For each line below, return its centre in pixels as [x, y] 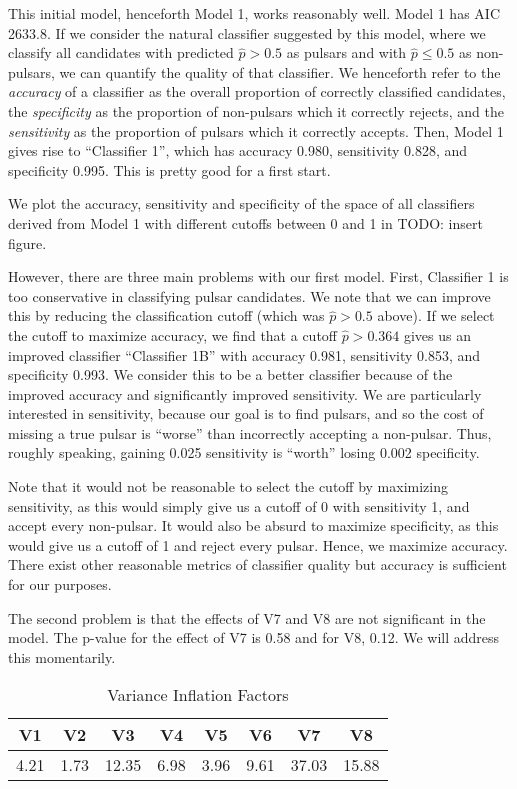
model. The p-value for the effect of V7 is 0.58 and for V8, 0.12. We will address [254, 637]
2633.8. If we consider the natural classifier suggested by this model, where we [247, 32]
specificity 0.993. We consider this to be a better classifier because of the [230, 374]
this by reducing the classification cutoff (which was [166, 315]
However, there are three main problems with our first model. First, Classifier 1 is [258, 276]
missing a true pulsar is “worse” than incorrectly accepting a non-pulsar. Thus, [250, 432]
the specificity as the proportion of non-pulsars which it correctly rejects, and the [256, 110]
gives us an [437, 334]
